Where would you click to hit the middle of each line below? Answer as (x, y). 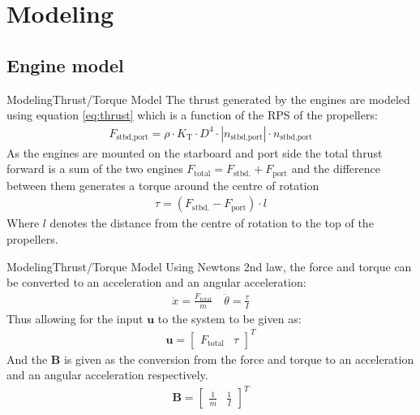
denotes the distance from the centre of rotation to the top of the (212, 223)
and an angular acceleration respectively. (107, 375)
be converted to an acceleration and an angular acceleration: (156, 282)
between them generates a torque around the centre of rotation (163, 185)
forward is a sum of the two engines (95, 169)
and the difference (336, 169)
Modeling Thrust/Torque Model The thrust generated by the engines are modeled (208, 99)
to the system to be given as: (229, 318)
